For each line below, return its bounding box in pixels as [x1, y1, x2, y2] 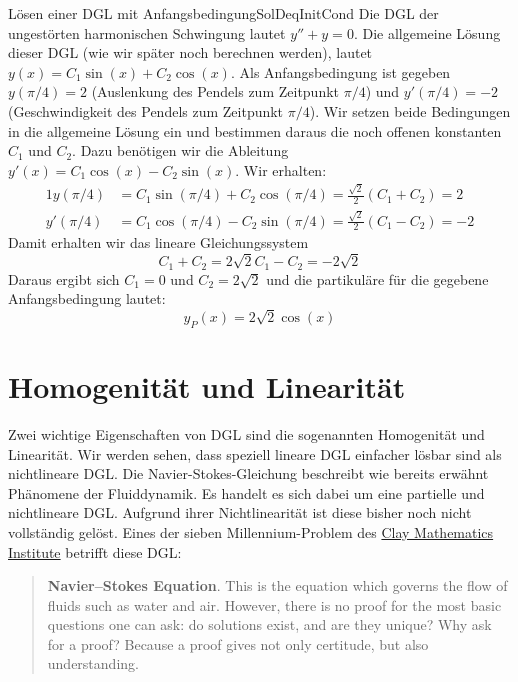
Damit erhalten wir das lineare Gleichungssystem [8, 232, 309, 253]
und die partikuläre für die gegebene [266, 268, 489, 289]
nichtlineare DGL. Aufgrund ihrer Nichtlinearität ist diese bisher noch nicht [8, 502, 472, 523]
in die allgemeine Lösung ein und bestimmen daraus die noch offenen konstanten [8, 120, 502, 141]
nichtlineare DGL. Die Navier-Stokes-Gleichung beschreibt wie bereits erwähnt [8, 463, 489, 484]
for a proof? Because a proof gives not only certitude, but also [47, 633, 429, 654]
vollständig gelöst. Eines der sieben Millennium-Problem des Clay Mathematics [8, 521, 494, 542]
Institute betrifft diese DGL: [8, 541, 182, 562]
